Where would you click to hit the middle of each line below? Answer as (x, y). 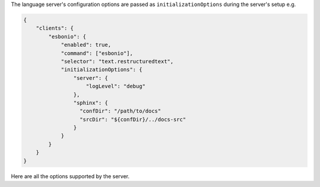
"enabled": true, (86, 45)
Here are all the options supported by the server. (70, 176)
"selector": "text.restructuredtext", (117, 61)
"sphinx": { (91, 103)
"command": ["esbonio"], (97, 53)
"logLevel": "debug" (116, 86)
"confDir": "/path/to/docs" (120, 111)
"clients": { (55, 28)
